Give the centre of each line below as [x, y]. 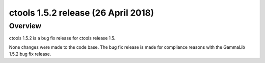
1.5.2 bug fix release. [30, 54]
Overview [25, 26]
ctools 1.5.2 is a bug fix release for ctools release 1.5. [62, 38]
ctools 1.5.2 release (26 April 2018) [81, 13]
